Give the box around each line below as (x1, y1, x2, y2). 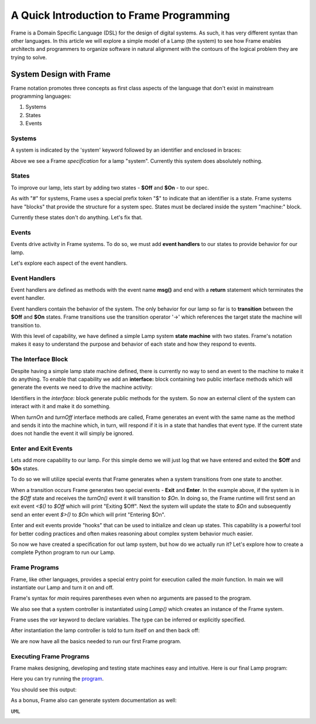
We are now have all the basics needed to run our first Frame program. (11, 637, 181, 644)
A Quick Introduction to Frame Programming (11, 9, 231, 22)
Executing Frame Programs (11, 652, 90, 660)
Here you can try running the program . (11, 675, 104, 682)
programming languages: (11, 93, 71, 100)
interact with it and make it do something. (11, 403, 111, 410)
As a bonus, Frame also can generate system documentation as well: (11, 697, 177, 704)
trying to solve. (11, 53, 47, 61)
